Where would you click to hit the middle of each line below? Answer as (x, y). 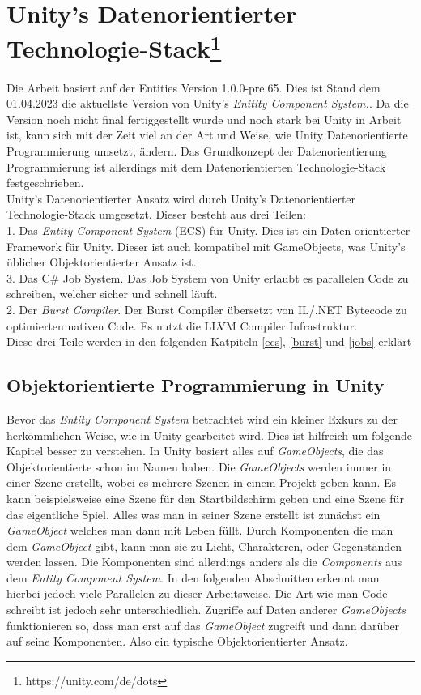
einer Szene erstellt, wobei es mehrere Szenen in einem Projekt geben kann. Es (202, 482)
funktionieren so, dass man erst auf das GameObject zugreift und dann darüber (203, 625)
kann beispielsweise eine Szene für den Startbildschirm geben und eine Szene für (205, 498)
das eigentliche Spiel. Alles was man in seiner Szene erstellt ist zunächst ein (193, 514)
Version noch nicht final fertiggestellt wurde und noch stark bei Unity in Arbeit (204, 119)
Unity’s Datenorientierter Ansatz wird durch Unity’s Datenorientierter (181, 198)
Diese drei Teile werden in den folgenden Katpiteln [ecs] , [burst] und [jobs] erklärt (209, 341)
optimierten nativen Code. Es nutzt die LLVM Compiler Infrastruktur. (182, 325)
